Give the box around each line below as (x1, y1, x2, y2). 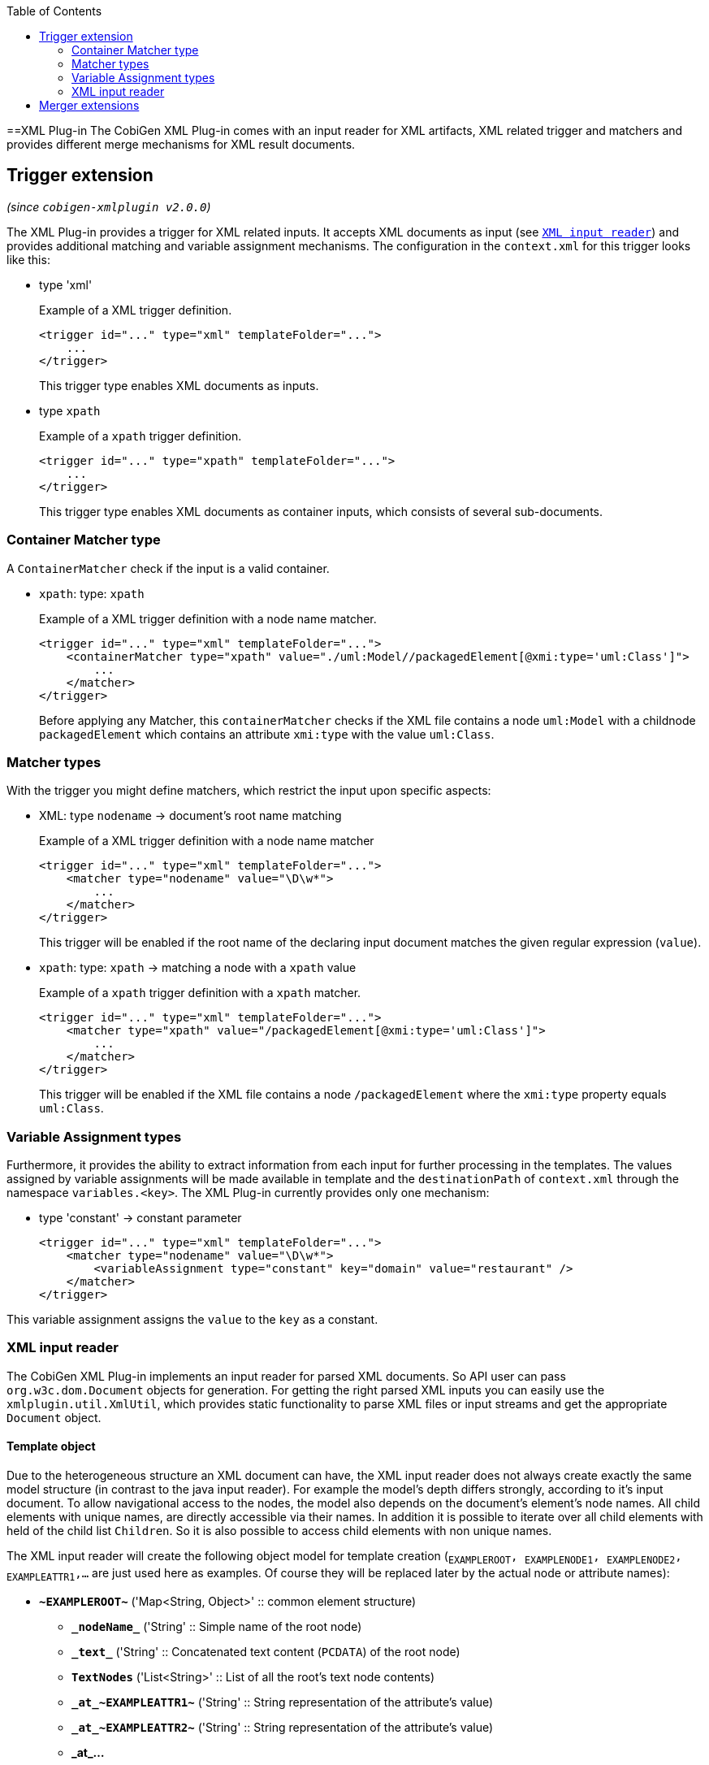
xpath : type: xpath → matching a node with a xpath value (39, 961, 357, 975)
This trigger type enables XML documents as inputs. (39, 378, 319, 392)
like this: (6, 252, 50, 267)
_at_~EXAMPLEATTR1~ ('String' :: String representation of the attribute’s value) (71, 1694, 494, 1709)
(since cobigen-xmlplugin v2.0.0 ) (6, 199, 211, 214)
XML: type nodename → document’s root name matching (39, 809, 342, 823)
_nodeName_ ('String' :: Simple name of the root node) (71, 1619, 362, 1633)
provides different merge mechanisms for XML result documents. (6, 137, 356, 151)
